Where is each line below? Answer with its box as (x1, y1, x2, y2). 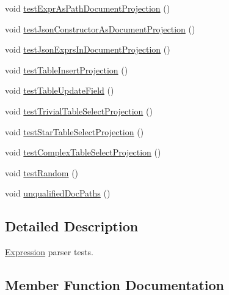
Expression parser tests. (5, 245, 93, 258)
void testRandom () (5, 166, 79, 179)
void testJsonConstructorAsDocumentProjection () (5, 22, 195, 35)
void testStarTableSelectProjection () (5, 125, 144, 138)
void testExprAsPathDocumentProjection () (5, 2, 170, 14)
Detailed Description (5, 217, 139, 236)
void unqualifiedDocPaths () (5, 187, 111, 200)
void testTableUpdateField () (5, 84, 114, 97)
